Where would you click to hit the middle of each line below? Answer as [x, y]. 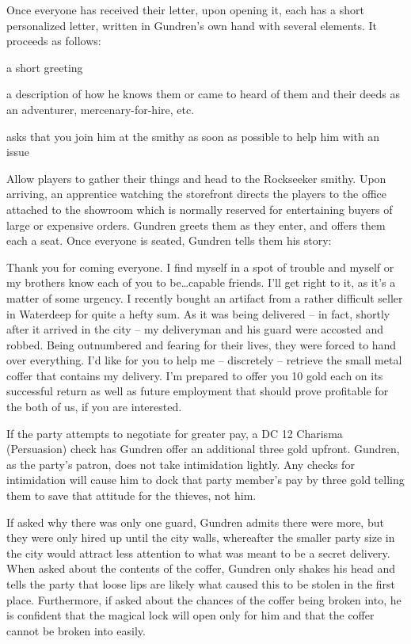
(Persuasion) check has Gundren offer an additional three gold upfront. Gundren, [203, 449]
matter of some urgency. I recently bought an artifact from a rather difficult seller [205, 297]
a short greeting [45, 67]
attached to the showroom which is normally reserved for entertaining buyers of [200, 209]
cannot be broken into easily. [76, 630]
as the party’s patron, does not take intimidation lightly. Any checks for [181, 464]
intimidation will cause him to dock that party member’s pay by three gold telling [205, 480]
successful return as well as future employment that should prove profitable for [198, 391]
